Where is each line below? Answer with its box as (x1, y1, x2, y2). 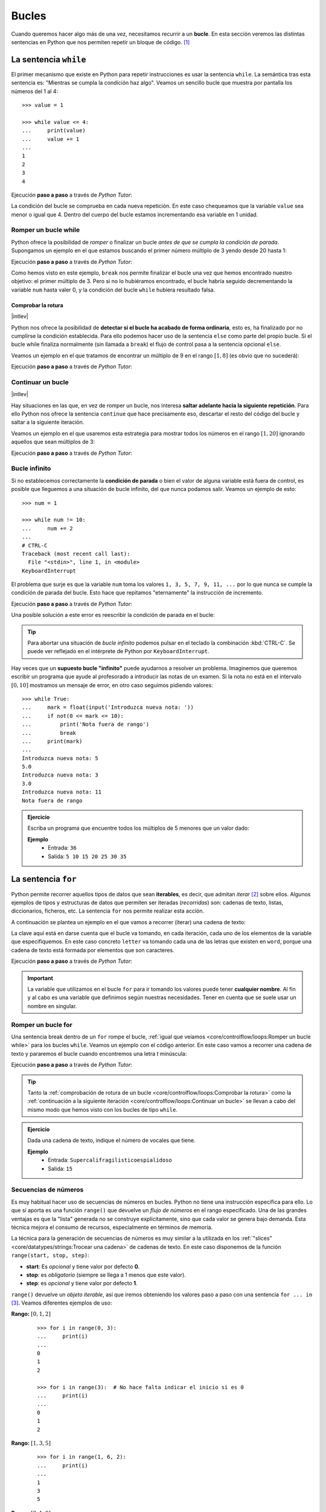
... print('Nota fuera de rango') (22, 721, 150, 728)
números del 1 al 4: (11, 88, 59, 95)
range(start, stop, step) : (11, 1252, 90, 1259)
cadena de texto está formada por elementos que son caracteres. (11, 947, 174, 954)
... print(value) (22, 127, 86, 134)
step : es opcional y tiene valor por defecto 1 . (26, 1280, 138, 1287)
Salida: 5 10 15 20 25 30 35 (48, 853, 127, 860)
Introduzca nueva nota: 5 (22, 755, 99, 761)
